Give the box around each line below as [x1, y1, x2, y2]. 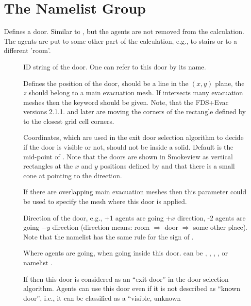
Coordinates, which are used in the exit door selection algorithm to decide [23, 132, 244, 142]
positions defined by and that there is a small [100, 161, 235, 171]
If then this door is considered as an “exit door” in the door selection [23, 273, 229, 284]
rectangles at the [23, 161, 73, 171]
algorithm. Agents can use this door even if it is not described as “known [23, 283, 241, 293]
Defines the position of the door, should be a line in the [23, 78, 188, 88]
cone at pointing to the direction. [23, 170, 122, 180]
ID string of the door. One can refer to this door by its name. [23, 61, 206, 71]
